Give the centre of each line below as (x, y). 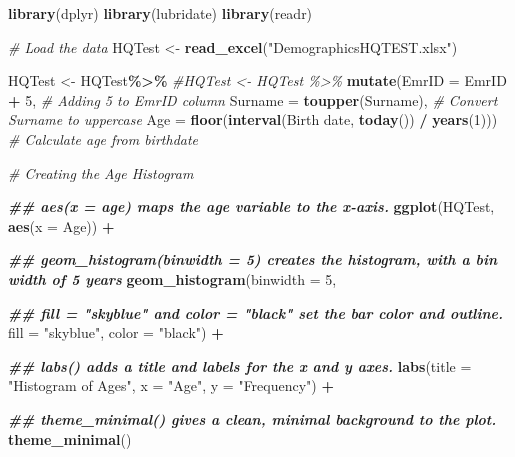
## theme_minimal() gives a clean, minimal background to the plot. (252, 418)
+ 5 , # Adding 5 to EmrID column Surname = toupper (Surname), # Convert (253, 99)
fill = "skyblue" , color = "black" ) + (116, 332)
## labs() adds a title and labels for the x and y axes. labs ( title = (240, 365)
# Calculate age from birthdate (103, 138)
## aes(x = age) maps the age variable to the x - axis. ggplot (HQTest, (251, 206)
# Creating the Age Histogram (101, 172)
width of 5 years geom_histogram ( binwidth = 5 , (172, 278)
